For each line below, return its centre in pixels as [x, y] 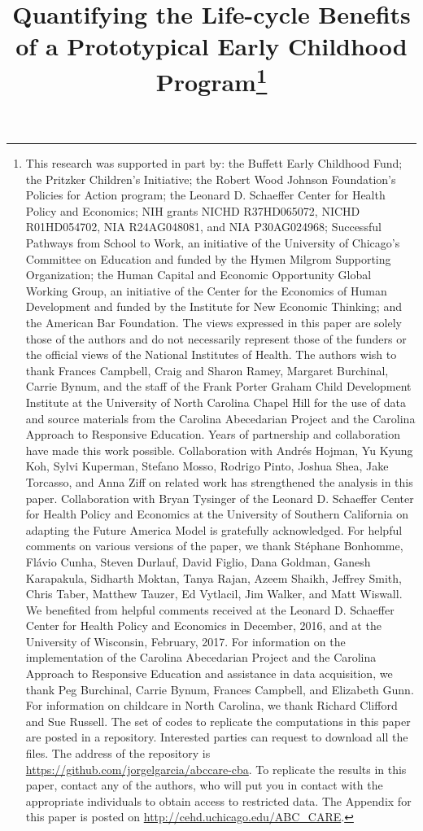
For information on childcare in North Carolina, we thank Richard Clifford [211, 705]
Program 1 [211, 79]
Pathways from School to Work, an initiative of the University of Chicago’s [213, 243]
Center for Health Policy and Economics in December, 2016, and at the [203, 625]
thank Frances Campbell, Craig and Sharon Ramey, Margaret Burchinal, [207, 370]
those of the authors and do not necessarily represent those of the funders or [216, 338]
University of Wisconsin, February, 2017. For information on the [185, 641]
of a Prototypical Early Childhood [211, 46]
